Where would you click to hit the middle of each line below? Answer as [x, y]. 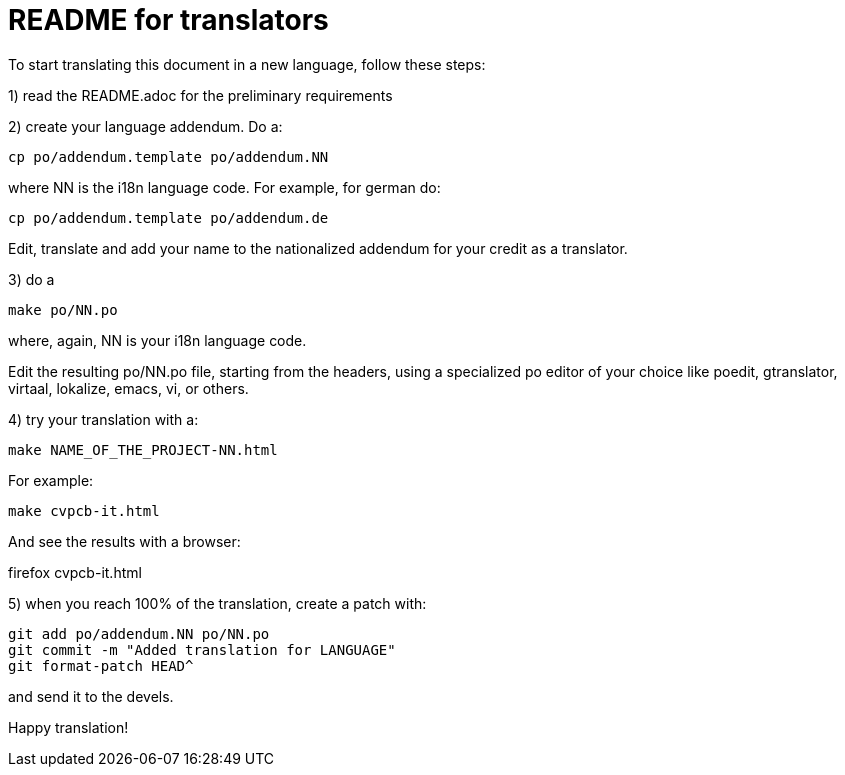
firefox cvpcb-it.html [75, 572]
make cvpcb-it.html [84, 510]
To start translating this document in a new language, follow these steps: [247, 64]
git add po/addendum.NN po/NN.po [139, 633]
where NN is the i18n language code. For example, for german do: [224, 187]
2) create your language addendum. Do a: [145, 126]
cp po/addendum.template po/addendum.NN [168, 156]
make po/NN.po [63, 309]
